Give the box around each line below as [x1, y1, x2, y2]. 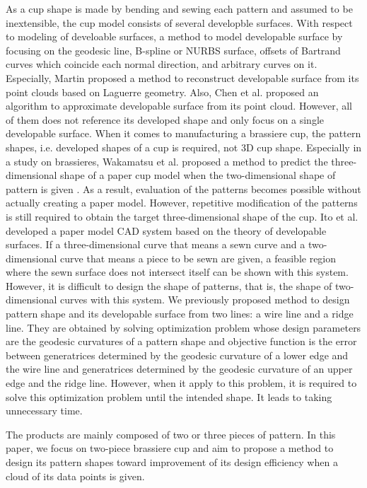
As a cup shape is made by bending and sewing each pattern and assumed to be [6, 1, 353, 16]
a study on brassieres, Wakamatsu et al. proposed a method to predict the [6, 153, 328, 168]
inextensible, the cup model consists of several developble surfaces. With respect [6, 15, 353, 30]
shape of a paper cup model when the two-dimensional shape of [60, 168, 336, 182]
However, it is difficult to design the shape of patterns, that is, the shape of [6, 278, 332, 293]
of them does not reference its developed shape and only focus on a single [6, 112, 325, 127]
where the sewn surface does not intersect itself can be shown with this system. [6, 265, 349, 279]
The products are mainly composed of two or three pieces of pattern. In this [6, 426, 336, 441]
